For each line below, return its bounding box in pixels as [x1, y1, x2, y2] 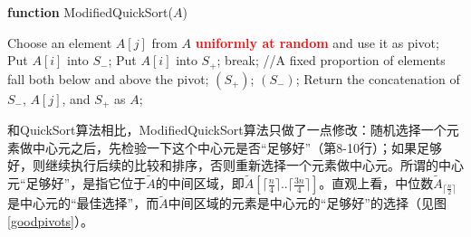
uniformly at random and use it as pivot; [195, 33, 439, 52]
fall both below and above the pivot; [7, 69, 209, 88]
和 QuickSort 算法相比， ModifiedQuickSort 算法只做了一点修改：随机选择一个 [7, 120, 447, 139]
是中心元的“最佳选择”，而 [7, 194, 159, 213]
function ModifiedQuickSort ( [7, 3, 174, 21]
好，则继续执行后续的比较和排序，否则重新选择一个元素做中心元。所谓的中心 [7, 156, 464, 175]
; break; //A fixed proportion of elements [216, 51, 446, 70]
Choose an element [7, 33, 112, 52]
